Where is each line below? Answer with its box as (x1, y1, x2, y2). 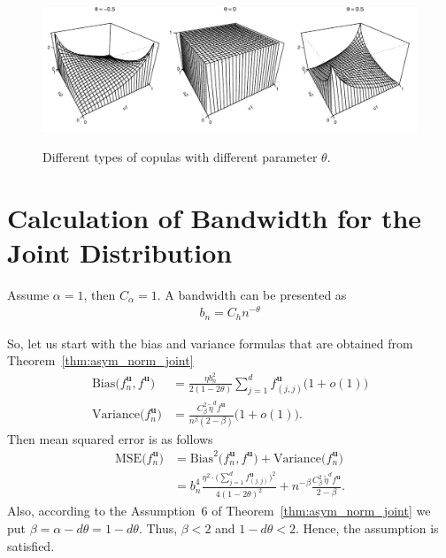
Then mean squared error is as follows (7, 429, 213, 447)
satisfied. (7, 536, 55, 554)
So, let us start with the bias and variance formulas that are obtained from (7, 333, 413, 352)
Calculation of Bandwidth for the (7, 199, 422, 235)
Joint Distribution (7, 233, 233, 270)
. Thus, (138, 518, 178, 537)
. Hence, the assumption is (295, 518, 439, 537)
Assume (7, 285, 50, 303)
